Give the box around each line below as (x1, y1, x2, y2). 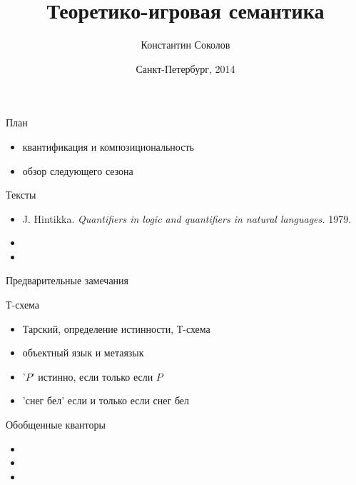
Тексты (6, 187, 36, 202)
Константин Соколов (141, 37, 230, 52)
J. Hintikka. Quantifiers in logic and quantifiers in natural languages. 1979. (22, 211, 352, 226)
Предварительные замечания (6, 273, 129, 288)
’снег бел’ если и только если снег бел (22, 393, 190, 408)
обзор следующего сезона (22, 163, 133, 178)
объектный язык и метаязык (22, 345, 144, 360)
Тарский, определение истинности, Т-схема (22, 321, 210, 336)
